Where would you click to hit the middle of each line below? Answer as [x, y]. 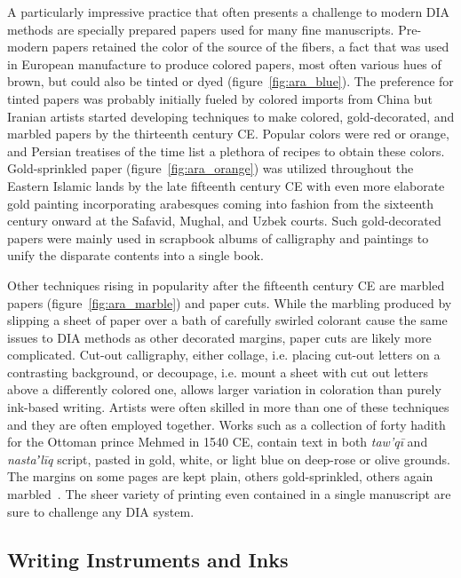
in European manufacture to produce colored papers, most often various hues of [224, 63]
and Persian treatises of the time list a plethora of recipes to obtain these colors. [226, 150]
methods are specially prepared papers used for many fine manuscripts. [201, 29]
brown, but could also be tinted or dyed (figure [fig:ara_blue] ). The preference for [230, 81]
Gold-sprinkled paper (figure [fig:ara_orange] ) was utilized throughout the [211, 168]
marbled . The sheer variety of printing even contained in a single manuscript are [229, 494]
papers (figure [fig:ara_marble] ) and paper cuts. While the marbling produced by [230, 302]
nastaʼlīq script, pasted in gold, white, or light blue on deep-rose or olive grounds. [229, 459]
